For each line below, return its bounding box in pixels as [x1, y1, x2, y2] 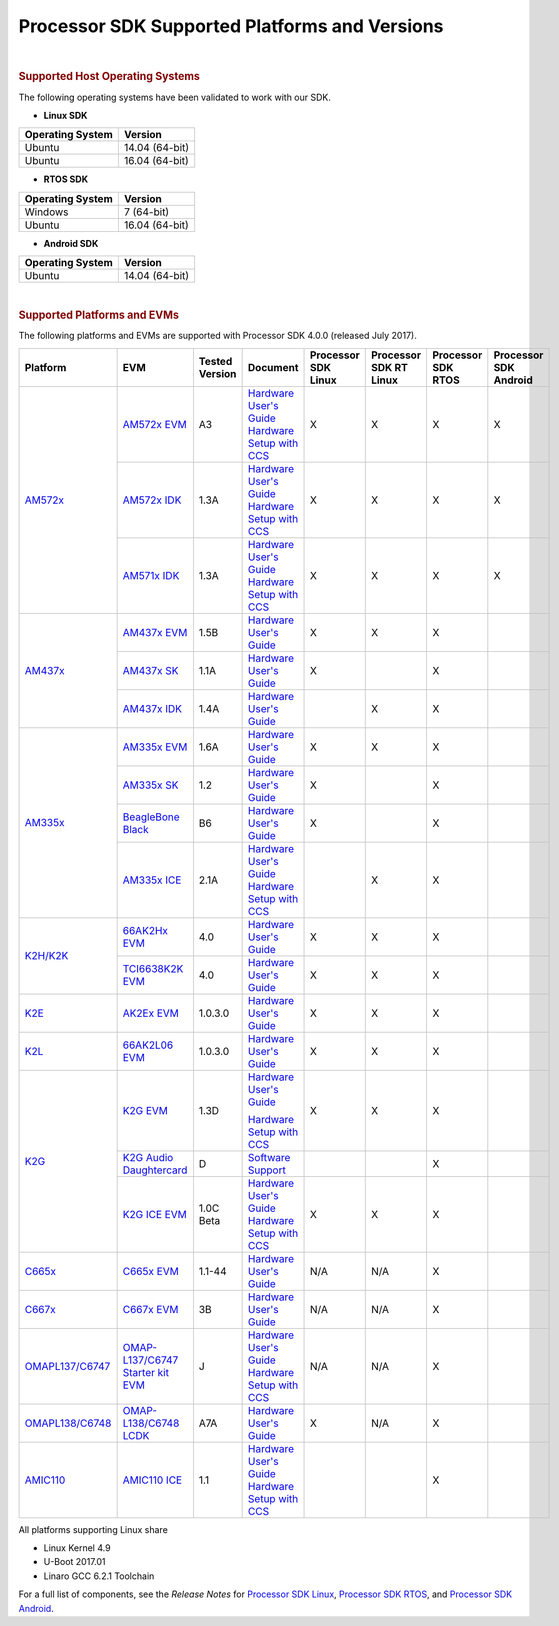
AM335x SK [122, 778, 179, 792]
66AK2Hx [122, 923, 169, 937]
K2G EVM [122, 1103, 169, 1117]
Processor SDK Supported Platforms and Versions [18, 15, 444, 37]
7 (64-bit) [123, 205, 170, 219]
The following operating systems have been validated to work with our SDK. [18, 91, 332, 103]
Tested [198, 354, 233, 368]
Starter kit [122, 1365, 170, 1379]
